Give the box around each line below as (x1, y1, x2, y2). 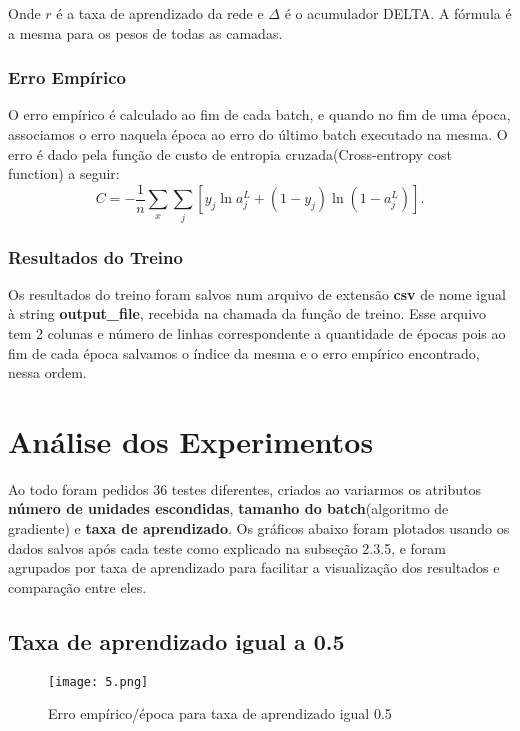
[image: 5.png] (48, 674, 149, 689)
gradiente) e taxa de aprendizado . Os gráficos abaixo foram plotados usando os (8, 518, 510, 539)
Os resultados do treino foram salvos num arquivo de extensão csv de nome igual (8, 283, 506, 304)
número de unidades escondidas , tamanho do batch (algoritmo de (8, 498, 449, 519)
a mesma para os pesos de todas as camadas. (8, 22, 283, 43)
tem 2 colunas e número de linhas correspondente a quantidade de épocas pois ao (8, 322, 506, 343)
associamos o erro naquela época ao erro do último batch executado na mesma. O (8, 124, 508, 144)
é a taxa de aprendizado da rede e (56, 3, 264, 23)
